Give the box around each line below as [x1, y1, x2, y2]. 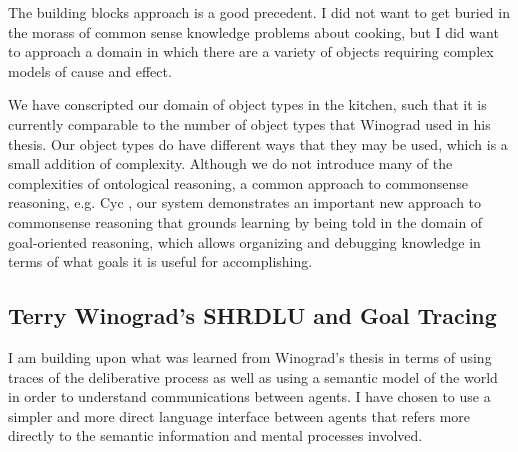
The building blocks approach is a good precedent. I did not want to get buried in [8, 2, 510, 22]
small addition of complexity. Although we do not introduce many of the [8, 153, 453, 174]
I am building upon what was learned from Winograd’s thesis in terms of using [8, 346, 492, 367]
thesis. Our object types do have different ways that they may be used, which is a [8, 133, 508, 154]
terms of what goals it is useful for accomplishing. [8, 251, 313, 272]
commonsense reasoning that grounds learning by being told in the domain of [8, 211, 483, 232]
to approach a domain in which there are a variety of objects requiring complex [8, 41, 494, 62]
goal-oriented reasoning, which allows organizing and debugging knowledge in [8, 231, 481, 252]
